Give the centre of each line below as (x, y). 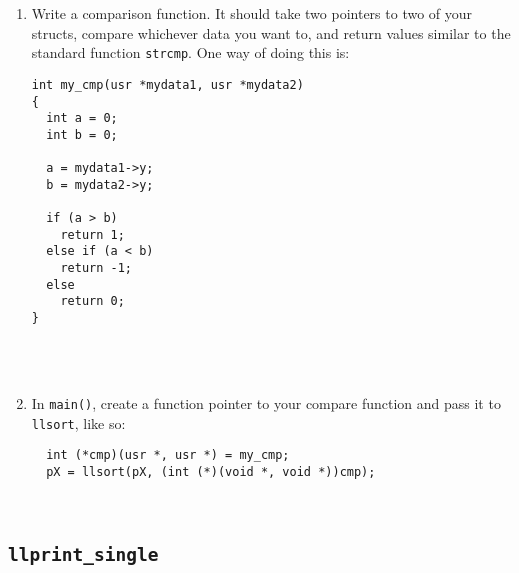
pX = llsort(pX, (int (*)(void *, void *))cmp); (211, 471)
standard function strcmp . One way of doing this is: (190, 52)
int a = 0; (82, 118)
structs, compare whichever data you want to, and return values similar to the (271, 32)
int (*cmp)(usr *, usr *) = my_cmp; (168, 455)
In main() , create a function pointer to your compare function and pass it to (266, 402)
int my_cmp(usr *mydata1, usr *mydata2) (167, 84)
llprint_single (83, 555)
